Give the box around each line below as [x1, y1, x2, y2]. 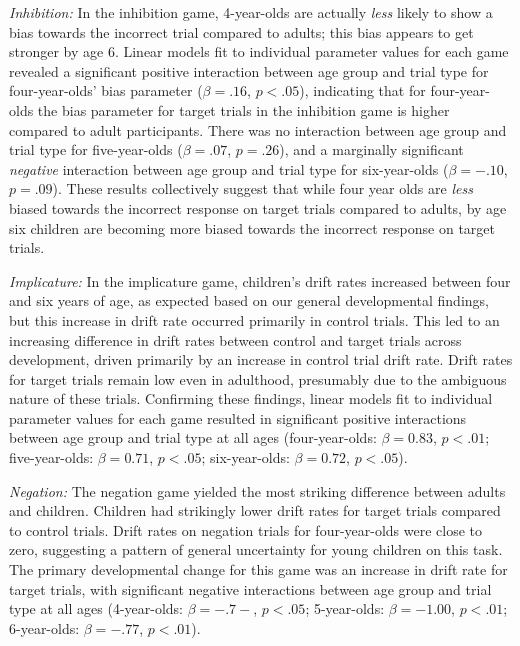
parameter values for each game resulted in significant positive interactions [9, 407, 467, 428]
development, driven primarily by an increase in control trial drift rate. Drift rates [9, 349, 513, 370]
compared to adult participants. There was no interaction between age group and [9, 119, 507, 140]
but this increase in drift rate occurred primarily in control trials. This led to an [9, 309, 500, 330]
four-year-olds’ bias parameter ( [9, 80, 203, 101]
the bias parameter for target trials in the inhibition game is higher [37, 99, 450, 120]
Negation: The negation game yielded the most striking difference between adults [9, 480, 506, 501]
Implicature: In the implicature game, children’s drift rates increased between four [9, 270, 511, 291]
